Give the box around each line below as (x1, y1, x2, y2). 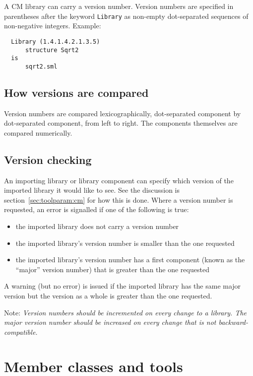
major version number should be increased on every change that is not (4, 317, 216, 327)
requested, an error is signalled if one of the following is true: (4, 204, 189, 215)
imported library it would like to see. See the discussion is (4, 185, 180, 195)
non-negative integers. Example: (4, 20, 101, 31)
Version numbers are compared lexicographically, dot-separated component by (4, 108, 241, 118)
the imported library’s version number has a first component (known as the (15, 254, 245, 265)
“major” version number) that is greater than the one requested (15, 264, 209, 274)
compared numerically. (4, 127, 72, 138)
